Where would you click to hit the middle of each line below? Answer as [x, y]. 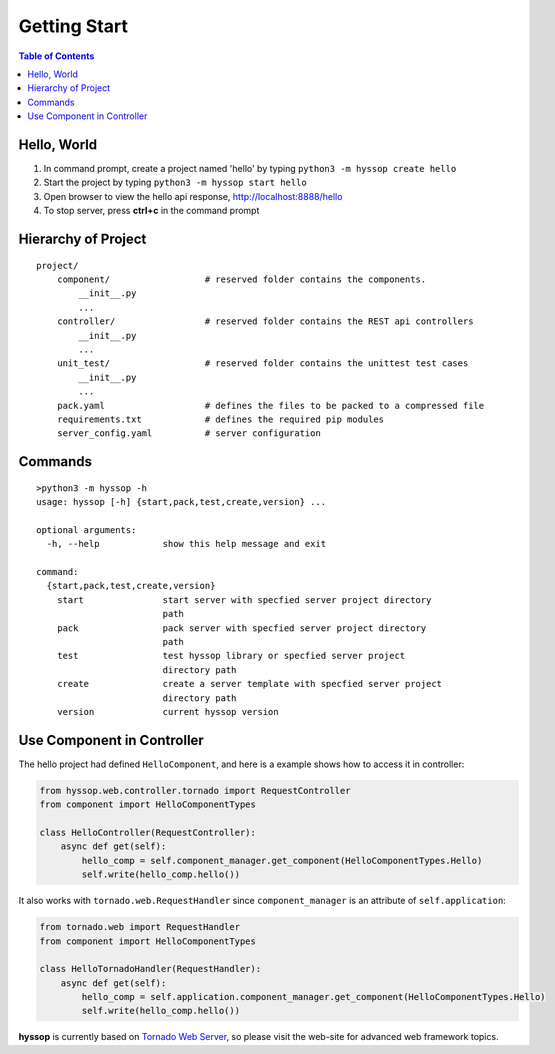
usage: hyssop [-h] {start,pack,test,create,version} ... [181, 502]
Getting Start [73, 26]
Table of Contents [56, 56]
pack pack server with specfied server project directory [241, 628]
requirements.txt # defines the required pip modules [220, 419]
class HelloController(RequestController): [148, 832]
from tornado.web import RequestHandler [139, 927]
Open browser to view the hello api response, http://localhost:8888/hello [193, 196]
